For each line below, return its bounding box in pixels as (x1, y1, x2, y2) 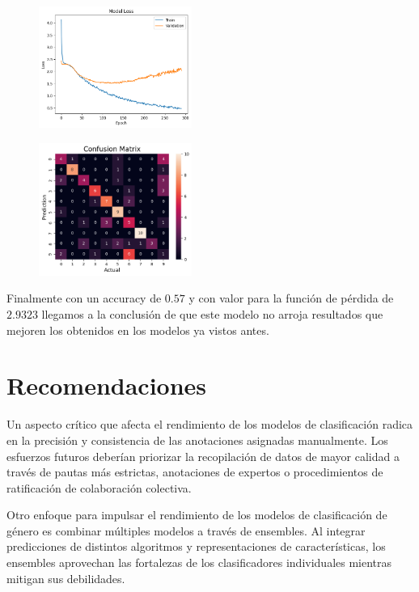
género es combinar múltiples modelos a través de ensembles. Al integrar (6, 522, 366, 539)
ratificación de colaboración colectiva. (6, 479, 192, 496)
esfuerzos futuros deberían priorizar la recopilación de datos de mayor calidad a (6, 447, 400, 464)
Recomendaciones (6, 369, 207, 402)
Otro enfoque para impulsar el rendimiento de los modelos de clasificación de (6, 506, 387, 523)
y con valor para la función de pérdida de (188, 290, 394, 307)
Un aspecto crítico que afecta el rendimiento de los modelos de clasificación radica (6, 416, 413, 433)
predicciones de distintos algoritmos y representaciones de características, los (6, 538, 386, 555)
